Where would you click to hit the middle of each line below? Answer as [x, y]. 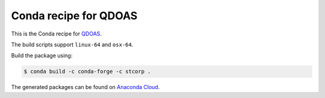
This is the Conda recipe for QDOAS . [57, 34]
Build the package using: [42, 56]
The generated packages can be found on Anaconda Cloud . [85, 87]
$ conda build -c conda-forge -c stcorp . [87, 72]
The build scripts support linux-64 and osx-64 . [72, 44]
